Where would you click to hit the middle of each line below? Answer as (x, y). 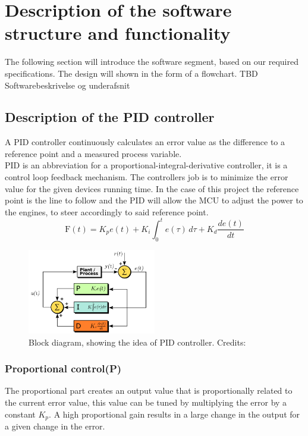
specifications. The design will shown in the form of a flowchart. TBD (131, 73)
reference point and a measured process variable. (93, 153)
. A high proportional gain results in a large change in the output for (175, 414)
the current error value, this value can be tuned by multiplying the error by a (146, 402)
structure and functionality (118, 33)
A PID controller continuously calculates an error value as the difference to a (145, 142)
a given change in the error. (55, 426)
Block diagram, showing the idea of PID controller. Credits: (137, 342)
